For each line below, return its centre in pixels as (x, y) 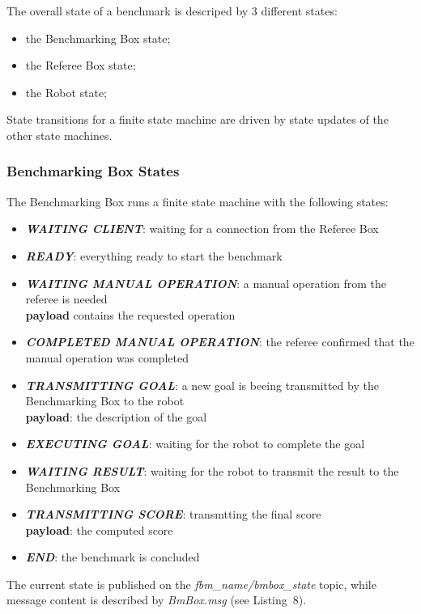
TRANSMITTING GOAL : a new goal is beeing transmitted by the (202, 385)
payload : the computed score (99, 529)
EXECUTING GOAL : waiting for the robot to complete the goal (195, 444)
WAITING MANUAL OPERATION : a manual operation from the (206, 283)
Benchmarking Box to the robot (105, 401)
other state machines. (60, 135)
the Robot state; (66, 92)
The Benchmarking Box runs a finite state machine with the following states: (198, 201)
